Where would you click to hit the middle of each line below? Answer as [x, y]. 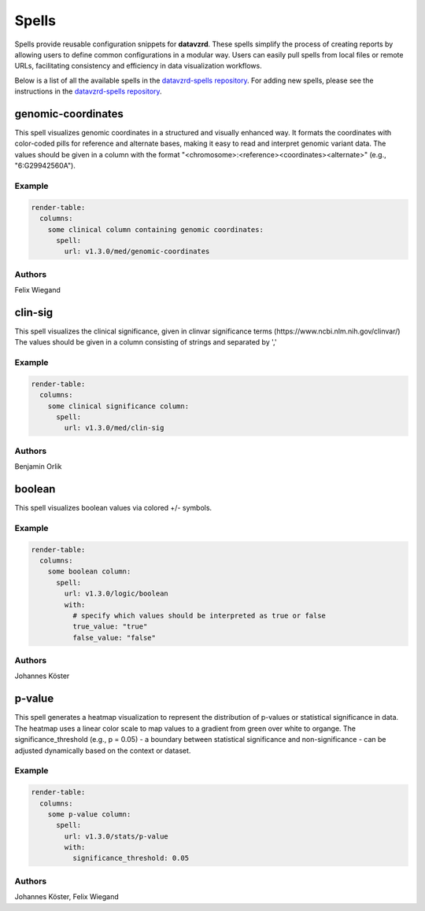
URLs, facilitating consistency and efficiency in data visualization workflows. [139, 66]
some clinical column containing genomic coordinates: [155, 229]
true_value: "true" [110, 627]
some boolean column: [89, 572]
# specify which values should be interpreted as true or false [199, 615]
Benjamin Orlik [38, 467]
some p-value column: [89, 814]
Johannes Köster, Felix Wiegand [67, 897]
